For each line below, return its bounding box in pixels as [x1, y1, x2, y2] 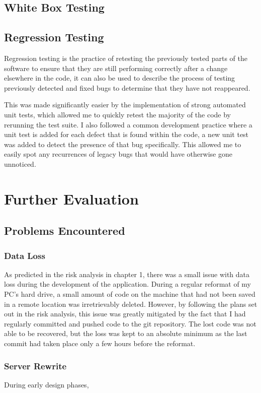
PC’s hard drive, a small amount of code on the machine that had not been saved [4, 289, 255, 299]
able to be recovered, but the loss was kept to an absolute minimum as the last [4, 328, 247, 339]
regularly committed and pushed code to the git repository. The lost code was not [4, 318, 256, 329]
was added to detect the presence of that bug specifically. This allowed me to [4, 139, 241, 149]
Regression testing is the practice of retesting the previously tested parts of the [4, 52, 247, 63]
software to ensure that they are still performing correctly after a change [4, 62, 228, 73]
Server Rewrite [4, 359, 67, 372]
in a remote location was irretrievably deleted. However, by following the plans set [4, 298, 257, 309]
